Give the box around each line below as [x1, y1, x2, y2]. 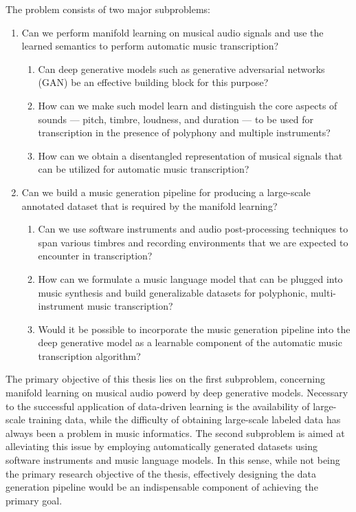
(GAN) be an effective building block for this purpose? [38, 75, 269, 89]
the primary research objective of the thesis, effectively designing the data [5, 466, 316, 480]
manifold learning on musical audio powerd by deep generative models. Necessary [5, 385, 348, 400]
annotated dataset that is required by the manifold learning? [21, 198, 278, 213]
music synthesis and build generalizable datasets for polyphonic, [38, 285, 308, 299]
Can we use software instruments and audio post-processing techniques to [38, 222, 348, 236]
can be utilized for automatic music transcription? [38, 162, 249, 176]
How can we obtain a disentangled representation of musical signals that [38, 148, 343, 162]
